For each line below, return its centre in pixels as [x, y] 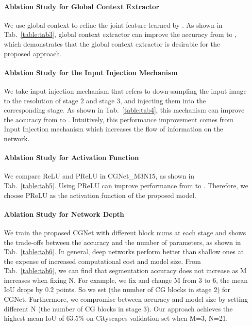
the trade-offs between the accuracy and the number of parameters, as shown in [123, 242]
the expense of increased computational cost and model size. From [102, 261]
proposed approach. [33, 53]
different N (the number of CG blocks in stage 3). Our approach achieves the [118, 308]
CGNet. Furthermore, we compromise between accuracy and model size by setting [126, 299]
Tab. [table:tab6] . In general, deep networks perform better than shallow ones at [124, 252]
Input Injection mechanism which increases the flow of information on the [114, 129]
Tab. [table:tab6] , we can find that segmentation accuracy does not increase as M [125, 270]
